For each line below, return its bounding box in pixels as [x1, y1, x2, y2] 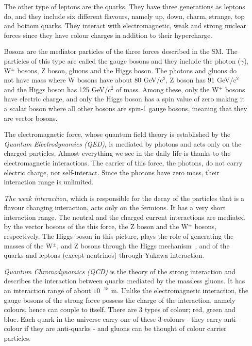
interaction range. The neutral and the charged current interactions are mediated [4, 212, 245, 222]
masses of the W [4, 240, 53, 250]
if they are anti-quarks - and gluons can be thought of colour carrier [24, 323, 227, 333]
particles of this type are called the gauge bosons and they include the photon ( [4, 55, 241, 66]
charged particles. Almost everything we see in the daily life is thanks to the [4, 148, 231, 158]
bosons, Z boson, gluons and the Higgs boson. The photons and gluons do [17, 65, 237, 75]
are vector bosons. [4, 113, 58, 123]
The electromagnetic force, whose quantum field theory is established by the [4, 129, 231, 139]
